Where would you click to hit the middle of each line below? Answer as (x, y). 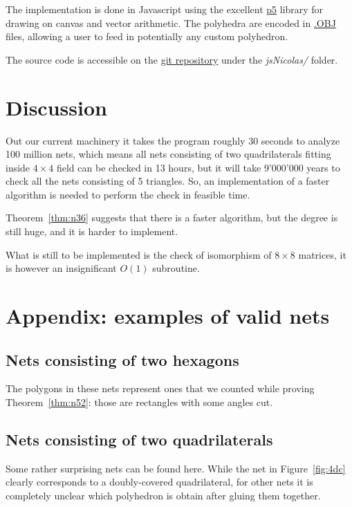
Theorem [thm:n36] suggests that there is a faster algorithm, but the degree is (172, 218)
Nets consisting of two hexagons (122, 359)
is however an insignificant (61, 268)
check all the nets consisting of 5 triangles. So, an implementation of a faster (168, 181)
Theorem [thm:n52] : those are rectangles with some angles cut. (139, 402)
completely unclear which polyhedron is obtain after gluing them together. (163, 495)
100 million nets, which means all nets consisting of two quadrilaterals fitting (168, 154)
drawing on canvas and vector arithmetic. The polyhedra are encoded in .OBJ (171, 22)
